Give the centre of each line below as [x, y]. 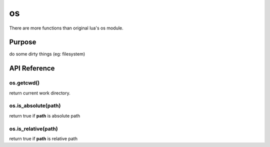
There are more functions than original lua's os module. [66, 28]
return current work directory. [40, 93]
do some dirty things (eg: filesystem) [47, 54]
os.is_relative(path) [34, 128]
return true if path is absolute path [44, 115]
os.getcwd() [24, 83]
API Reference [32, 68]
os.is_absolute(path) [35, 106]
